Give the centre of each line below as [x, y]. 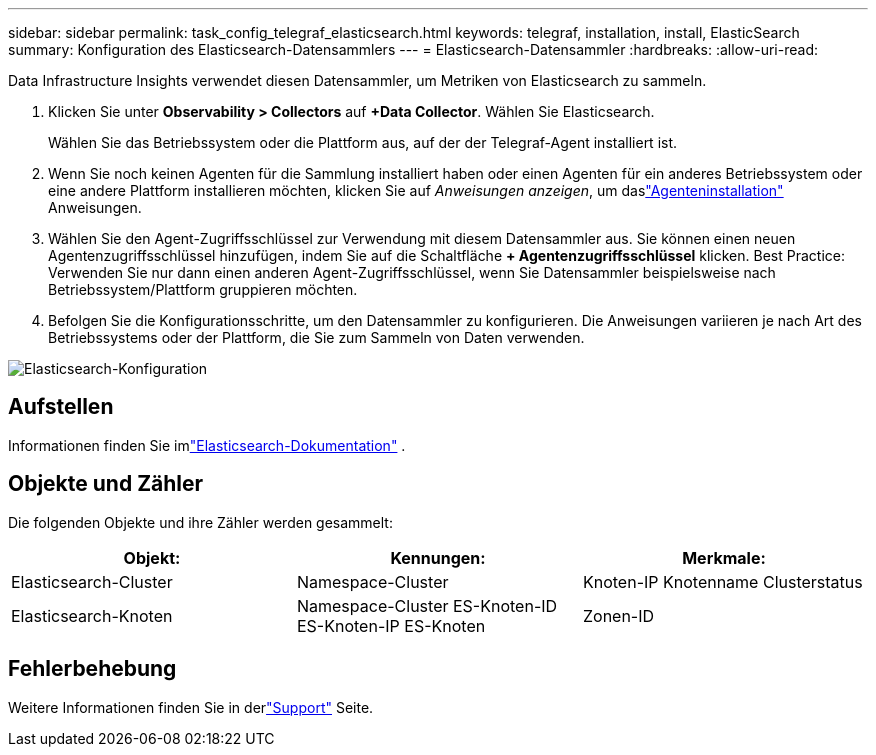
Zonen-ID [618, 615]
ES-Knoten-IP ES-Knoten [391, 625]
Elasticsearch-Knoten [92, 615]
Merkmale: [724, 557]
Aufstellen [61, 407]
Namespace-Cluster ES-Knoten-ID [427, 605]
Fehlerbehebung [92, 669]
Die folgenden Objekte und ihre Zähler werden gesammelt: [200, 522]
